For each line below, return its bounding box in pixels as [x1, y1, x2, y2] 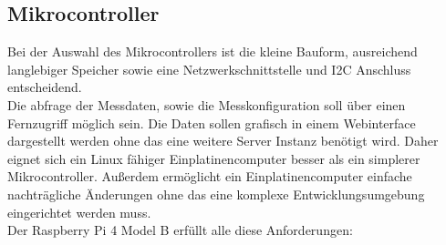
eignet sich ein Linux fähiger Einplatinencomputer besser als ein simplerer [7, 148, 420, 168]
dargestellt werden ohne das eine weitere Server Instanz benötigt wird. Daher [7, 131, 439, 150]
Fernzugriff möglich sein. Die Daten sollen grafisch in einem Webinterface [7, 113, 416, 132]
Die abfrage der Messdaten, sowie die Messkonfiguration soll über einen [7, 95, 406, 114]
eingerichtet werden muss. [7, 202, 151, 221]
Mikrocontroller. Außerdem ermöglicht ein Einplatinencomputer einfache [7, 167, 412, 186]
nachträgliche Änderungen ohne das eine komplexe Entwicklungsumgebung [7, 184, 425, 203]
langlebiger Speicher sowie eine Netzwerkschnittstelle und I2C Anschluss [7, 59, 411, 78]
